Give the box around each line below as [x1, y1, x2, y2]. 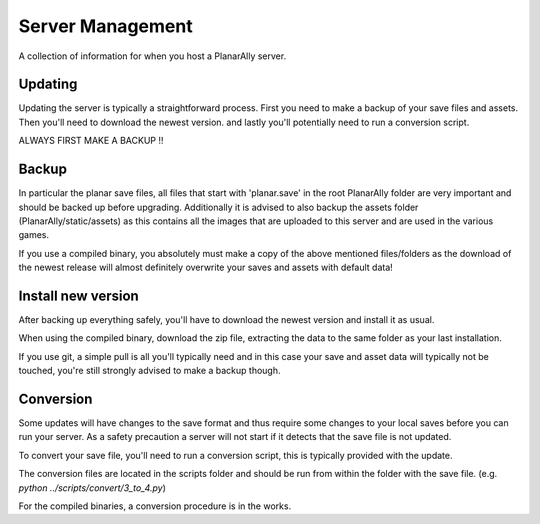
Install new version [18, 287, 139, 304]
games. [18, 229, 50, 241]
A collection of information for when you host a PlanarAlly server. [18, 50, 287, 62]
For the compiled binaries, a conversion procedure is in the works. [18, 500, 292, 512]
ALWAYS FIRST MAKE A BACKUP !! [18, 135, 164, 147]
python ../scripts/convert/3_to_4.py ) [18, 481, 167, 494]
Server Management [18, 15, 194, 37]
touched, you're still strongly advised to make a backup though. [18, 365, 281, 377]
